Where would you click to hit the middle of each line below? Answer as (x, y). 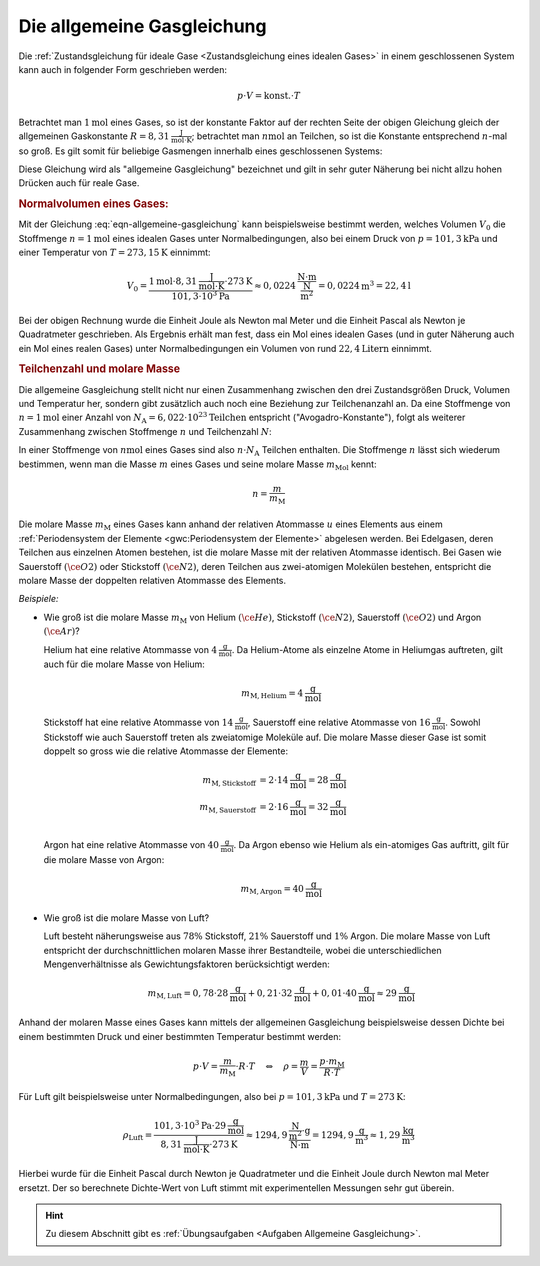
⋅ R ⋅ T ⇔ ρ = (267, 1066)
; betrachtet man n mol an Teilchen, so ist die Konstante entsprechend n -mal (349, 136)
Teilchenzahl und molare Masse (99, 369)
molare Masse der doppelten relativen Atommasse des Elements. (152, 580)
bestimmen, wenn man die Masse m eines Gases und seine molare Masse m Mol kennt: (197, 465)
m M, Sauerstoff (228, 808)
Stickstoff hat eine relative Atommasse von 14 (138, 722)
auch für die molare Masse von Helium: (124, 664)
